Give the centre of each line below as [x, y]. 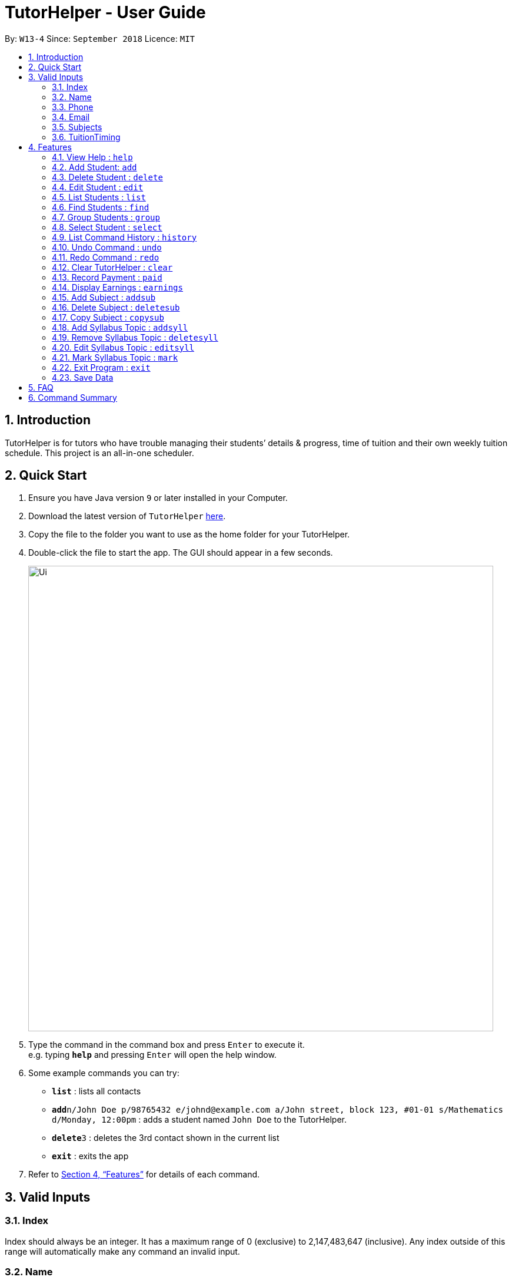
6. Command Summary [73, 397]
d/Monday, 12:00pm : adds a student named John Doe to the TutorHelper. [200, 1120]
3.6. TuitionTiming [86, 137]
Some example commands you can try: [104, 1073]
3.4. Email [71, 117]
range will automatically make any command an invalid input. [122, 1251]
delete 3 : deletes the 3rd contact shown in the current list [166, 1138]
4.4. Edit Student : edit [98, 187]
